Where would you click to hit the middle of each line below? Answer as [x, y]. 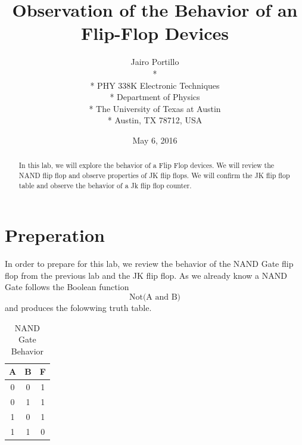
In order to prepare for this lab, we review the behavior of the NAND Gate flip [149, 264]
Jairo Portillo [155, 62]
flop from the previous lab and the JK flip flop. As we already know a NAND [146, 275]
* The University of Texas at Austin [155, 108]
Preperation [55, 235]
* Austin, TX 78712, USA [155, 120]
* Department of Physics [155, 97]
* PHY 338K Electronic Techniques [155, 85]
